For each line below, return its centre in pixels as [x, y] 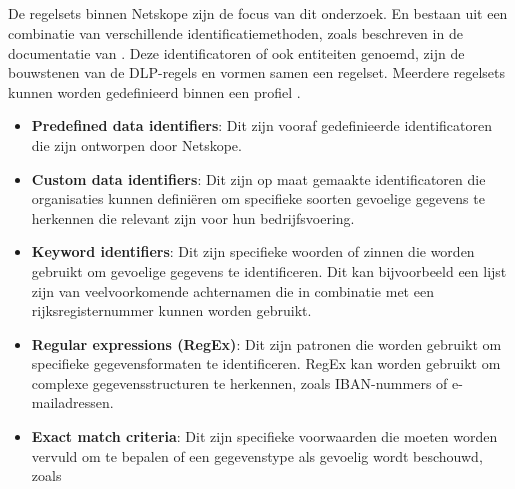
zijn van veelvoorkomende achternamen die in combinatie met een [232, 290]
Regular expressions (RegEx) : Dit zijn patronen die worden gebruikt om [266, 343]
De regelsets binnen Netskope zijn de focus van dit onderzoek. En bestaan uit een [258, 13]
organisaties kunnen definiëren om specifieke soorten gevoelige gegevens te [258, 198]
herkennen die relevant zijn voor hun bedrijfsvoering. [193, 217]
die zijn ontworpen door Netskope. [136, 144]
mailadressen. [72, 402]
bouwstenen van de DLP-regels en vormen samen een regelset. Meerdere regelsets [257, 72]
